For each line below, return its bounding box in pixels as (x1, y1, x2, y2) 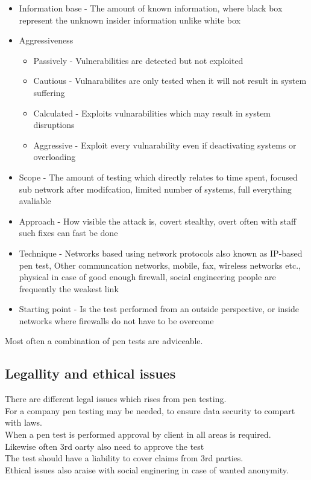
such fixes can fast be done (19, 226, 118, 239)
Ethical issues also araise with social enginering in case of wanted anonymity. (5, 463, 289, 476)
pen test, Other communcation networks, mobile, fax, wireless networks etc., (19, 258, 301, 271)
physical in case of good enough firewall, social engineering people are (19, 270, 276, 283)
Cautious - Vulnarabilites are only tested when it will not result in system (33, 74, 307, 87)
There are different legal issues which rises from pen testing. (5, 392, 227, 405)
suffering (33, 86, 65, 98)
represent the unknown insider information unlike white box (19, 13, 240, 26)
